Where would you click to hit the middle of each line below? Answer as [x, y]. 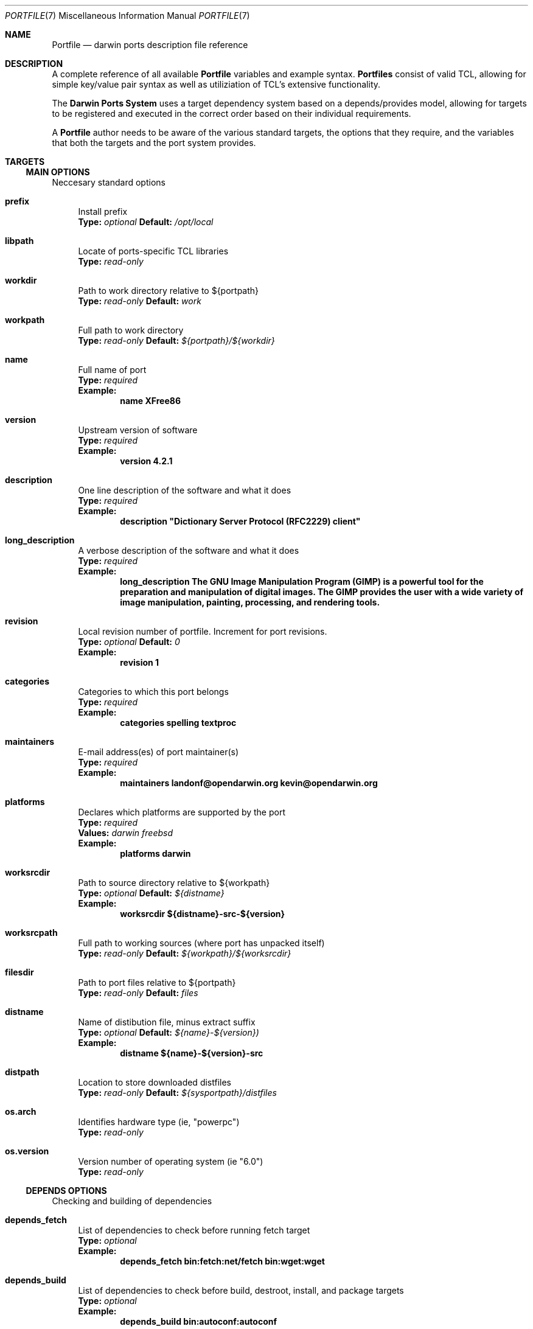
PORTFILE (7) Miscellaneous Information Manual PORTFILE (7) [127, 16]
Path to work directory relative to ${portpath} [169, 291]
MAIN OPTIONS [58, 172]
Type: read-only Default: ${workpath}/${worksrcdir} [185, 953]
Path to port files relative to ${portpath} [157, 982]
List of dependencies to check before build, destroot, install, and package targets [241, 1290]
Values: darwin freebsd [126, 833]
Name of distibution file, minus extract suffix [167, 1022]
